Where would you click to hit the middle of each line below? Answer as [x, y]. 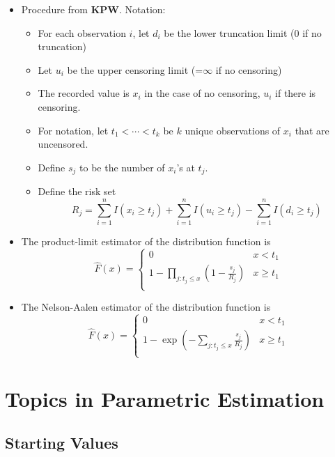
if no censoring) [249, 69]
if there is [296, 93]
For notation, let [73, 130]
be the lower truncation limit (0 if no [243, 32]
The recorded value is [84, 93]
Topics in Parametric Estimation [165, 398]
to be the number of [122, 167]
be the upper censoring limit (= [135, 69]
